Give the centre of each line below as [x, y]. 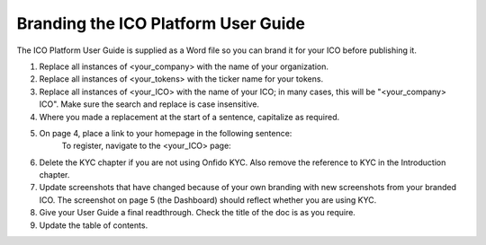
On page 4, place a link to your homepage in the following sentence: [166, 133]
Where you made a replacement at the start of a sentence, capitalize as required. [189, 117]
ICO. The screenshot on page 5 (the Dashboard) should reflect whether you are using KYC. [208, 200]
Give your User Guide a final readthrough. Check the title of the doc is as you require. [197, 213]
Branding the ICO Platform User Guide [161, 23]
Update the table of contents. [94, 225]
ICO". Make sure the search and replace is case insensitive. [149, 104]
